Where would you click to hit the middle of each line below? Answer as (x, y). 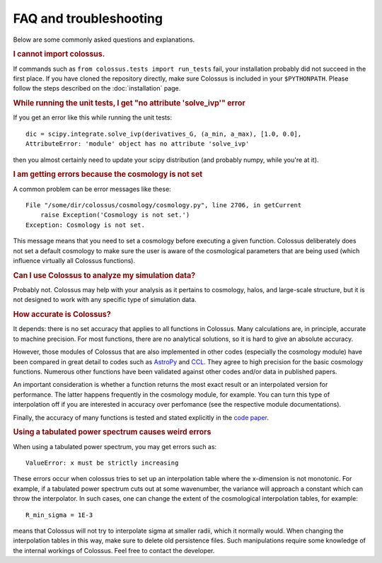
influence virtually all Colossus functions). (74, 260)
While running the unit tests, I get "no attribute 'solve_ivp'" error (129, 103)
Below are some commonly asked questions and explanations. (104, 40)
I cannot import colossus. (59, 54)
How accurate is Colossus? (62, 315)
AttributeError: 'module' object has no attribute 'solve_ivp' (138, 144)
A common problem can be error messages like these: (92, 189)
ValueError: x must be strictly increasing (102, 463)
